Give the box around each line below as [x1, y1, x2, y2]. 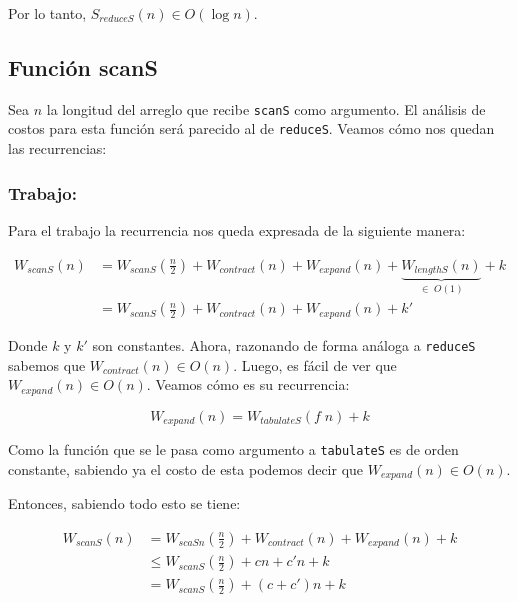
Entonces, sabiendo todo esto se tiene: [8, 493, 241, 514]
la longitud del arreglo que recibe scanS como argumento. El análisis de [46, 98, 486, 119]
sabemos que [8, 354, 86, 375]
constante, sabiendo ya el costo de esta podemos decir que [8, 458, 364, 479]
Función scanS [8, 51, 158, 82]
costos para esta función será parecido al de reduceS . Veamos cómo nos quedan [8, 118, 495, 139]
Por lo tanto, [8, 3, 87, 23]
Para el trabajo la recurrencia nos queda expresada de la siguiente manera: [8, 219, 466, 240]
